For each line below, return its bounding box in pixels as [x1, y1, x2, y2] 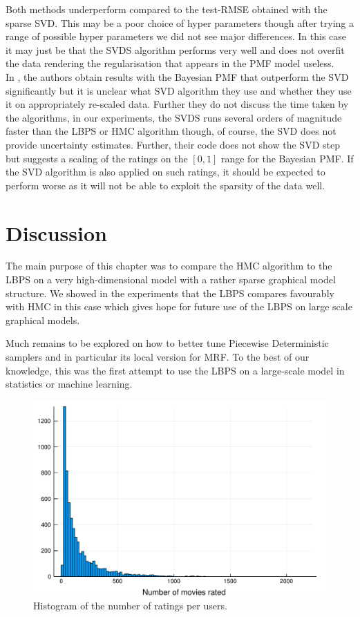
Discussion [6, 218, 107, 247]
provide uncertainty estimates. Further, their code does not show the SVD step [6, 137, 340, 151]
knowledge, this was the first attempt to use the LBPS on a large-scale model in [6, 363, 345, 377]
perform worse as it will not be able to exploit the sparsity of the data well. [6, 178, 325, 192]
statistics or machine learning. [6, 377, 133, 391]
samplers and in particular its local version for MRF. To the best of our [6, 350, 310, 363]
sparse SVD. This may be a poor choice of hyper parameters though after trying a [6, 15, 354, 30]
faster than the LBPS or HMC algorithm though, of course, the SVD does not [6, 124, 337, 138]
